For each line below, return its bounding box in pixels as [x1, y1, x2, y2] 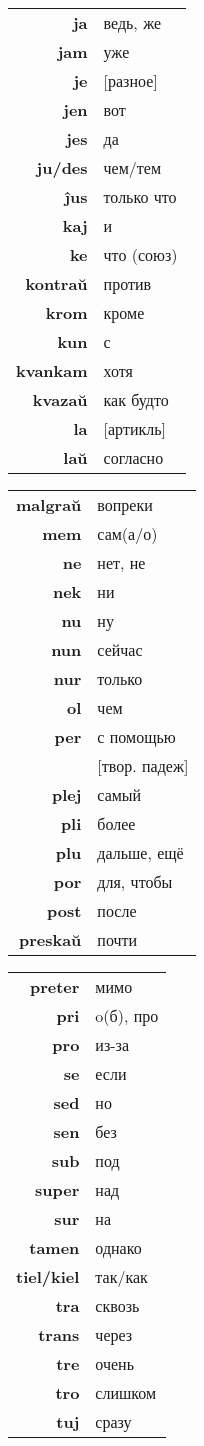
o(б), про [95, 1004, 159, 1027]
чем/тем [103, 156, 162, 179]
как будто [103, 388, 169, 411]
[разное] [103, 69, 158, 92]
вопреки [97, 493, 153, 516]
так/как [95, 1265, 148, 1288]
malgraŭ [16, 493, 82, 516]
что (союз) [103, 243, 178, 266]
